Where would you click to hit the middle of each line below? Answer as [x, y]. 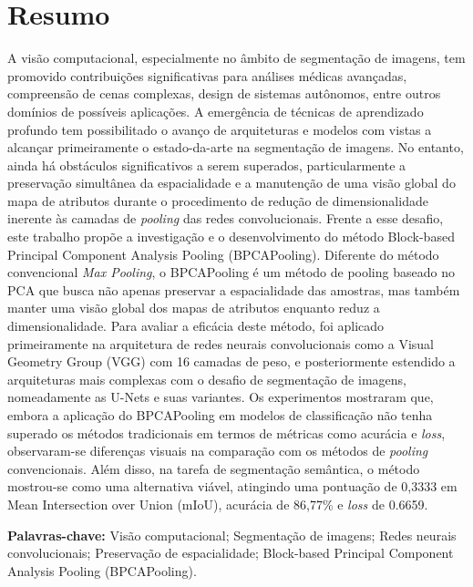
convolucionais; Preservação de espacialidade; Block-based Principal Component [231, 553]
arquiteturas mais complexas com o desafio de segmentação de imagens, [207, 379]
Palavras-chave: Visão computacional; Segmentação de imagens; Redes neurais [232, 535]
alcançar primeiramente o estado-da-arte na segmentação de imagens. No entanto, [236, 147]
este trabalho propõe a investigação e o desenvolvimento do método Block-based [231, 237]
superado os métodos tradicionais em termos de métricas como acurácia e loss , [226, 433]
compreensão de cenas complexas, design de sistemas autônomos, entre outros [224, 93]
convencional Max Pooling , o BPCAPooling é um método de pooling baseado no [231, 272]
